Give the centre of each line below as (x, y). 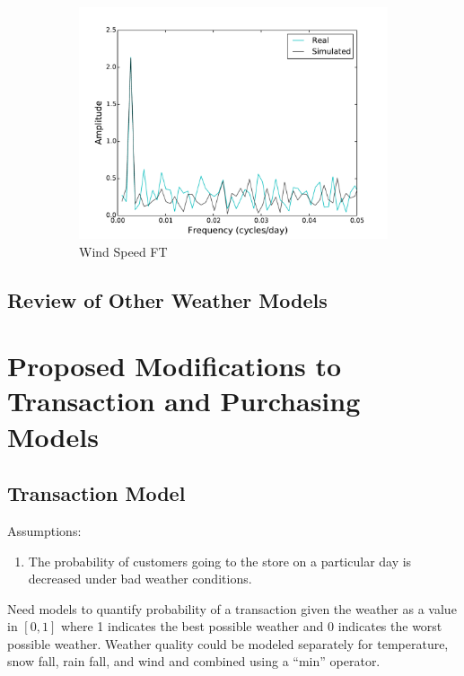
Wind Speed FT (123, 251)
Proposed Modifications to (175, 366)
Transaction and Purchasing (184, 401)
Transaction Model (96, 493)
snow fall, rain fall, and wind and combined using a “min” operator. (194, 661)
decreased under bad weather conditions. (140, 579)
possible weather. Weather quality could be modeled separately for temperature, (228, 643)
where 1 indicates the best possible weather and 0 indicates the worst (251, 626)
